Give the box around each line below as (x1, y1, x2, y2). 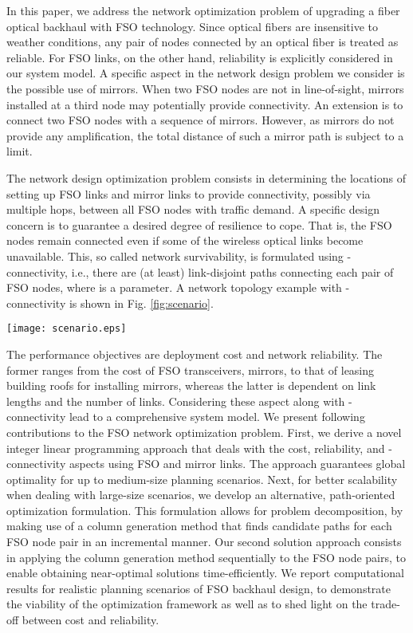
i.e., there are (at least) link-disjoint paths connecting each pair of (71, 263, 394, 280)
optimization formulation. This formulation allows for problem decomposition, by (6, 501, 403, 518)
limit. (6, 143, 33, 159)
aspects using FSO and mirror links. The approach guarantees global (69, 455, 406, 472)
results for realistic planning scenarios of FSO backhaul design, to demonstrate (6, 580, 391, 596)
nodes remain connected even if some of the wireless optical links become (6, 232, 364, 249)
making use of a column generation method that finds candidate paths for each (6, 517, 392, 534)
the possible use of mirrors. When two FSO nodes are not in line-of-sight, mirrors (6, 80, 404, 96)
